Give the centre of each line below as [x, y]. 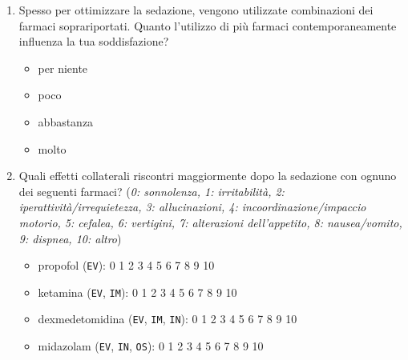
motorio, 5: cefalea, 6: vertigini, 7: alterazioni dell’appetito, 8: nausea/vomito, [210, 222]
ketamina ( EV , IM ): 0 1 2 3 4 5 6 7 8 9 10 [137, 292]
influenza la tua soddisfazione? [94, 41]
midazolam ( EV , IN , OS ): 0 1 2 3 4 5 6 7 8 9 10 [151, 346]
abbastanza [66, 121]
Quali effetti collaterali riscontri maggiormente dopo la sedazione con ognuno [208, 176]
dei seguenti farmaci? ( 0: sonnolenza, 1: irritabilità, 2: [151, 191]
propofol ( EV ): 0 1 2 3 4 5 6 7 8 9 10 [126, 265]
